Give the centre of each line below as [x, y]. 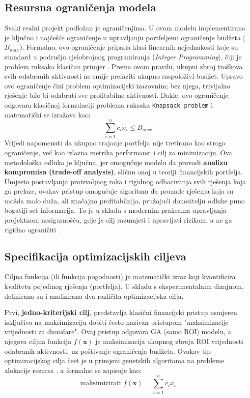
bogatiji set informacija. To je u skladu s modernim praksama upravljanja [116, 210]
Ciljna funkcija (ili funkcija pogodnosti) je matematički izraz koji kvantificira [120, 276]
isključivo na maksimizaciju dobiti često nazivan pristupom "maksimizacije [116, 322]
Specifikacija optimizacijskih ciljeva [96, 256]
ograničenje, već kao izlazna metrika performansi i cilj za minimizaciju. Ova [118, 152]
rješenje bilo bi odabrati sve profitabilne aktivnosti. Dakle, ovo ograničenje [117, 95]
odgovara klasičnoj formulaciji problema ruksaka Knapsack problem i [109, 104]
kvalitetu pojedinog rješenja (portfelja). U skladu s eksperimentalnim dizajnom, [124, 286]
